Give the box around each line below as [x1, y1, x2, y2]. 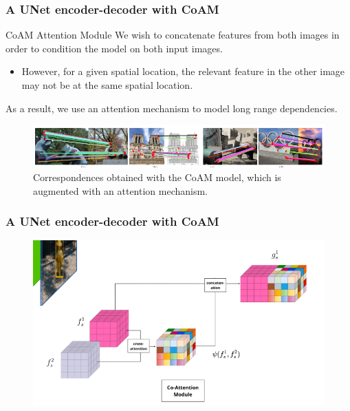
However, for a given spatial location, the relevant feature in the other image [21, 64, 345, 78]
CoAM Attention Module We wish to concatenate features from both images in [6, 28, 340, 42]
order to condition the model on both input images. [6, 41, 223, 55]
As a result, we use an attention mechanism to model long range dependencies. [6, 101, 338, 115]
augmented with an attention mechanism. [33, 183, 208, 198]
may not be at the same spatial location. [21, 78, 193, 92]
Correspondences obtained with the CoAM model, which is [33, 170, 281, 184]
